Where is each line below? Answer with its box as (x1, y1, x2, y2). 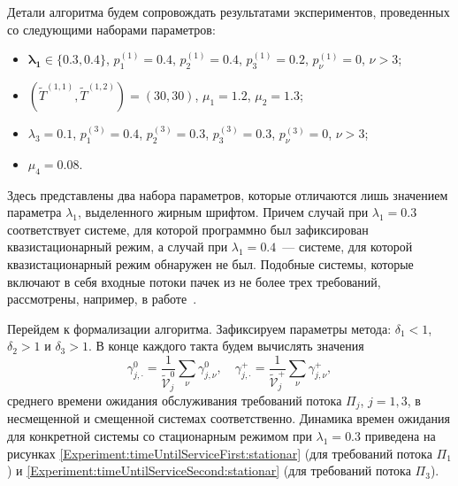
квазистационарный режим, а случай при (7, 237, 228, 256)
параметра (7, 203, 62, 221)
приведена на (364, 427, 436, 445)
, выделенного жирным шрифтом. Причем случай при (78, 203, 369, 221)
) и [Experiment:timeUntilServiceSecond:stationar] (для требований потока (7, 461, 411, 480)
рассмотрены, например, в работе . (7, 289, 197, 308)
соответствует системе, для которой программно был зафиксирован (7, 220, 369, 238)
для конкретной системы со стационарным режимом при (7, 427, 312, 445)
